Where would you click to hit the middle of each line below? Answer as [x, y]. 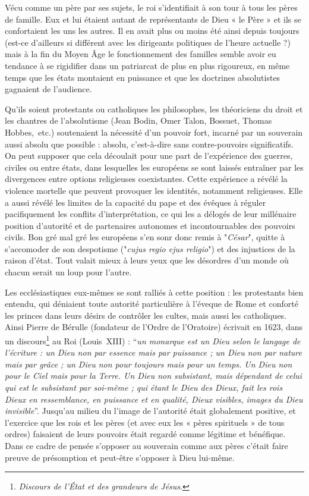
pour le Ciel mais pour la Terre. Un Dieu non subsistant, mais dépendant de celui [154, 376]
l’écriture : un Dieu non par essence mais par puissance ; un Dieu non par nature [153, 352]
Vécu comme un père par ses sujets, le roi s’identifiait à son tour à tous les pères [151, 7]
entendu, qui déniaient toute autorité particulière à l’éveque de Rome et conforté [152, 304]
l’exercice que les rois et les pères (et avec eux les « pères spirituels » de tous [145, 422]
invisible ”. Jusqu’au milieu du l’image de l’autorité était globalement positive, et [150, 411]
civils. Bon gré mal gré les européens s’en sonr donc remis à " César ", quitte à [145, 237]
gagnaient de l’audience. [48, 89]
